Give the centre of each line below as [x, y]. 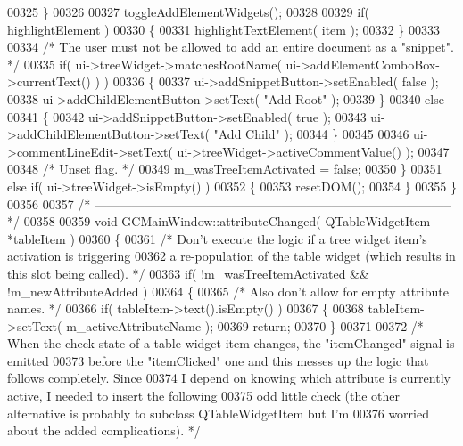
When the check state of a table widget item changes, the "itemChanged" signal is [231, 343]
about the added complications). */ [104, 430]
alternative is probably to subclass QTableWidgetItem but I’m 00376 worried [218, 413]
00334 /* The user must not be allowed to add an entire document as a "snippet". [231, 47]
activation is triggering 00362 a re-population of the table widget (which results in [231, 256]
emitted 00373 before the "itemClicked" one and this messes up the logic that [218, 360]
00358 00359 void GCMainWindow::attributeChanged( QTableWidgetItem [227, 221]
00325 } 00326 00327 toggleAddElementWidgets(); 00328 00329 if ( [188, 12]
